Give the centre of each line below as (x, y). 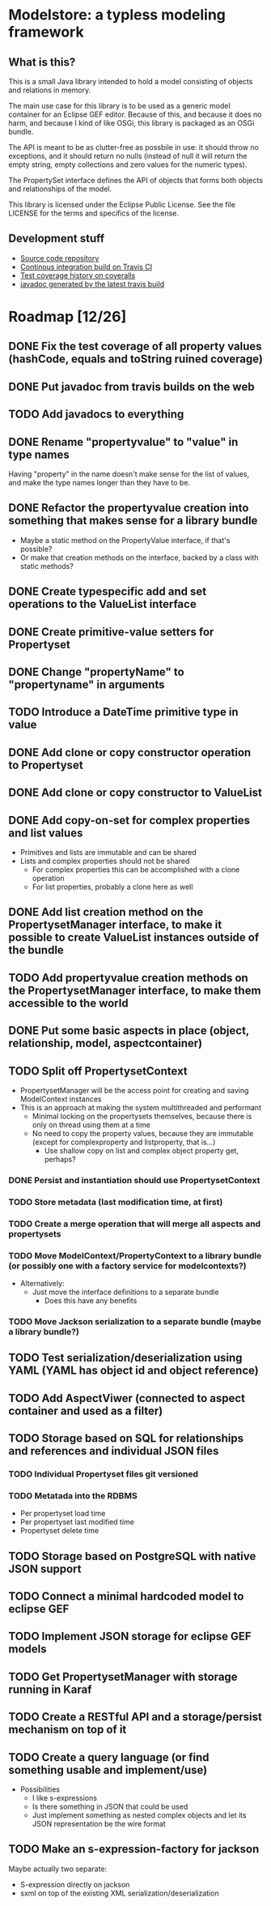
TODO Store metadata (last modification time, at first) (116, 1202)
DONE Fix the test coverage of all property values (135, 346)
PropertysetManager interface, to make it (115, 925)
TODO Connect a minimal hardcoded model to (126, 1597)
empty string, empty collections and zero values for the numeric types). (128, 165)
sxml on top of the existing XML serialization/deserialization (120, 1893)
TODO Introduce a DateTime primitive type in (123, 712)
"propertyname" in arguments (87, 684)
